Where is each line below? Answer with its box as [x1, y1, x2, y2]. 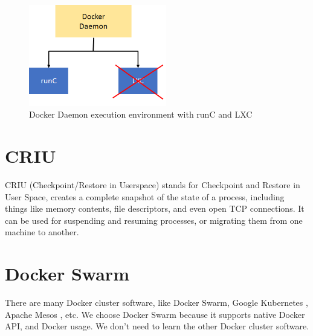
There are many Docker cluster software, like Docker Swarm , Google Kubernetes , [5, 296, 308, 309]
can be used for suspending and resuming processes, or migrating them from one [5, 214, 303, 226]
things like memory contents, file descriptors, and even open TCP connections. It [5, 202, 305, 215]
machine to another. [5, 226, 79, 238]
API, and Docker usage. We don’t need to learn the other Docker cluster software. [5, 320, 309, 332]
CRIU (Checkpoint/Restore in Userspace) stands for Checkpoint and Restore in [5, 179, 300, 191]
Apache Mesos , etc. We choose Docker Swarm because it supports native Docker [5, 308, 305, 320]
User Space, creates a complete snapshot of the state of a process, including [5, 190, 285, 203]
